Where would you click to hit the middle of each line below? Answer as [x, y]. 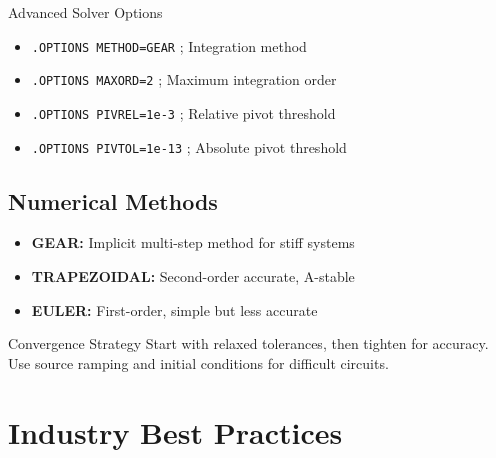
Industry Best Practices [175, 431]
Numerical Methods [113, 200]
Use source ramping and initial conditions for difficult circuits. [198, 362]
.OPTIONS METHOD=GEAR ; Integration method [169, 45]
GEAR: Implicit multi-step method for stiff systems [193, 242]
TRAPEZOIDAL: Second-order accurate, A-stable [193, 276]
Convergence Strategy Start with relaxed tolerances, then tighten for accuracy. [248, 343]
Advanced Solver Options [85, 12]
